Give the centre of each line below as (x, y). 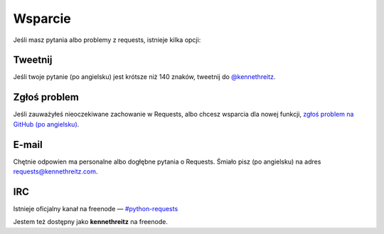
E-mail (28, 145)
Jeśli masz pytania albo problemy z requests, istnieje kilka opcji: (107, 40)
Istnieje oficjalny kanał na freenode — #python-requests (96, 208)
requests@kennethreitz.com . (55, 171)
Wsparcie (42, 18)
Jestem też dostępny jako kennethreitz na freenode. (91, 222)
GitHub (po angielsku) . (46, 124)
